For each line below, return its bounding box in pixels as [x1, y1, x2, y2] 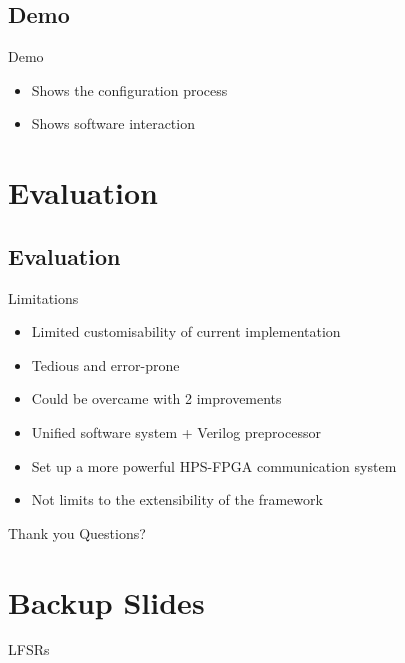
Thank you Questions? [8, 522, 146, 543]
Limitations [8, 287, 79, 308]
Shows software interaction [31, 113, 195, 134]
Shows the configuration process [31, 79, 228, 100]
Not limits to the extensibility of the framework [31, 489, 323, 510]
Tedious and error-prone [31, 354, 180, 375]
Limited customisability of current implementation [31, 321, 341, 342]
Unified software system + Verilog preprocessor [31, 421, 321, 442]
